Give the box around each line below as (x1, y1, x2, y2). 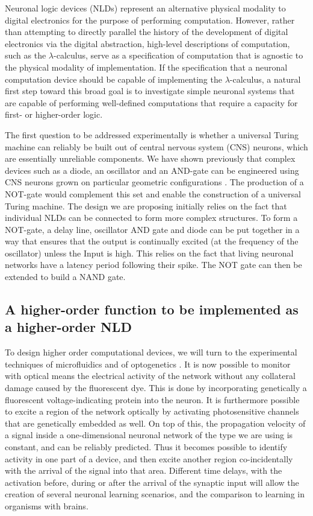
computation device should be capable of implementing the (5, 72, 222, 85)
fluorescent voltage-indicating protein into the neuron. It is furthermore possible (5, 393, 300, 406)
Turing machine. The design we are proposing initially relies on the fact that (5, 199, 287, 212)
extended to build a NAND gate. (5, 270, 126, 283)
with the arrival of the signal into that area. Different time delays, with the (5, 464, 282, 477)
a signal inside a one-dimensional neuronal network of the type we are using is (5, 428, 293, 441)
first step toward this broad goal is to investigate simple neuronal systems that (5, 84, 295, 97)
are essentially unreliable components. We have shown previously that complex (5, 152, 296, 165)
